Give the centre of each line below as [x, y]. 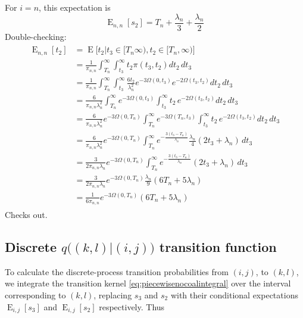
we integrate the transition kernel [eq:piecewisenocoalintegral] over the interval [148, 283]
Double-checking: [36, 36]
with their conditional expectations [234, 294]
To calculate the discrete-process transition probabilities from [117, 271]
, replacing [113, 294]
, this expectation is [75, 7]
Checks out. [26, 214]
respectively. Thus [132, 306]
